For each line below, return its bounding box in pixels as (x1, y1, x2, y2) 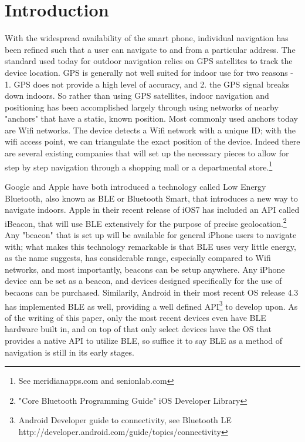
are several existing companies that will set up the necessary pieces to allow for (5, 147, 289, 159)
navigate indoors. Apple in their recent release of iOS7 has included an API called (5, 203, 300, 216)
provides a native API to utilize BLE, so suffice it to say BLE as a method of (5, 334, 283, 346)
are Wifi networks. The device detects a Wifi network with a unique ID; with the (5, 123, 296, 136)
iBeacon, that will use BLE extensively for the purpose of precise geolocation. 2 (5, 215, 287, 229)
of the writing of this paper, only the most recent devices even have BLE (5, 311, 266, 323)
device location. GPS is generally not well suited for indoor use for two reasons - (5, 66, 294, 78)
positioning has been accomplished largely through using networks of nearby (5, 101, 279, 113)
